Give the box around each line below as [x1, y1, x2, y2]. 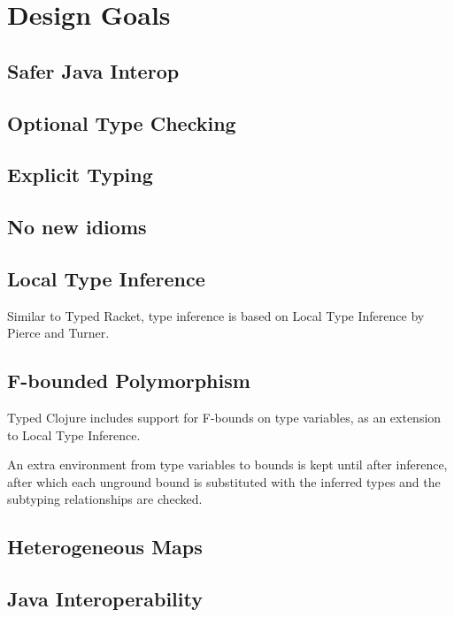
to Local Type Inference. [7, 425, 141, 444]
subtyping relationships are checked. [7, 490, 203, 508]
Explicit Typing [7, 161, 153, 188]
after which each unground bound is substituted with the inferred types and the [7, 472, 441, 491]
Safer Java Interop [7, 57, 180, 84]
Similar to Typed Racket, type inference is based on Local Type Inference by [7, 306, 425, 324]
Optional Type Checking [7, 109, 236, 136]
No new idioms [7, 213, 147, 240]
